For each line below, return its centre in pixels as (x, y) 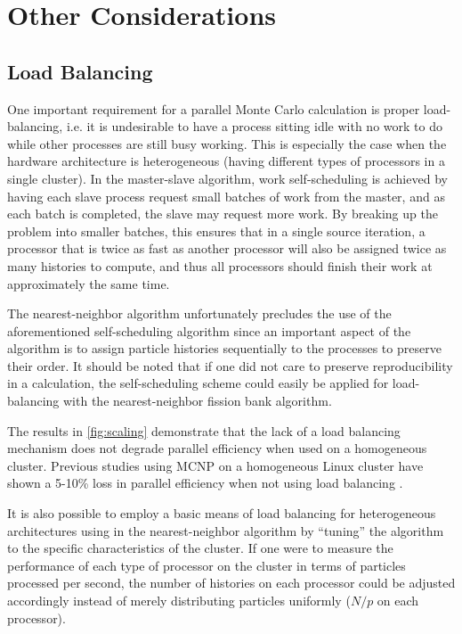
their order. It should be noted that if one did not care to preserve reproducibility (230, 365)
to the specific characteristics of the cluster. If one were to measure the (200, 548)
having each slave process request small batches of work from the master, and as (226, 196)
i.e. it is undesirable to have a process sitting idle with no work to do (254, 126)
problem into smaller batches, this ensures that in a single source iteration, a (216, 231)
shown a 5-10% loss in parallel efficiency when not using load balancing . (205, 483)
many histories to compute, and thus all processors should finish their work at (220, 265)
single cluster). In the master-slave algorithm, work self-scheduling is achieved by (227, 178)
